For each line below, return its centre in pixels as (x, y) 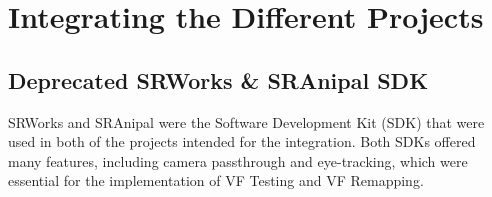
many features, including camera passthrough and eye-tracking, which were (238, 160)
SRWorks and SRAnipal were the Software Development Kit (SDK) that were (246, 121)
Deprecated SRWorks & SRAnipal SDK (218, 79)
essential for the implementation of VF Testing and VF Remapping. (216, 180)
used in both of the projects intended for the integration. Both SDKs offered (242, 141)
